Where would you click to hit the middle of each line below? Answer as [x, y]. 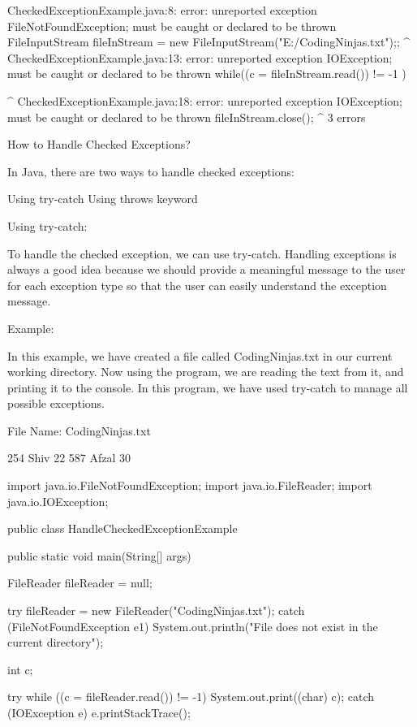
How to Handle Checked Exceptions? [99, 144]
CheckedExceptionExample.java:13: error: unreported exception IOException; [200, 57]
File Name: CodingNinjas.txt [79, 430]
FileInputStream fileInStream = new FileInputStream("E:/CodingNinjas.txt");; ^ [209, 42]
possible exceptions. [56, 403]
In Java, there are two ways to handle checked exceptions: [151, 171]
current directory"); [56, 642]
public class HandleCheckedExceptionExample [123, 528]
